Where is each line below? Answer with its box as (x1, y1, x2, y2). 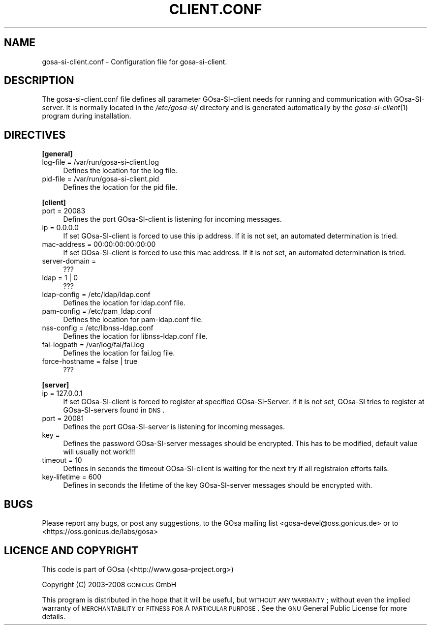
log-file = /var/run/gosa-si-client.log (42, 158, 159, 167)
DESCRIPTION (4, 74, 74, 87)
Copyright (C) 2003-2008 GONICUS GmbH (42, 580, 177, 589)
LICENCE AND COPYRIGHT (4, 544, 138, 557)
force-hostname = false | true (42, 357, 138, 366)
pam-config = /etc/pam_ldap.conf (42, 307, 152, 316)
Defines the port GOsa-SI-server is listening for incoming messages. (63, 422, 285, 431)
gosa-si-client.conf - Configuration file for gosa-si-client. (42, 57, 227, 66)
